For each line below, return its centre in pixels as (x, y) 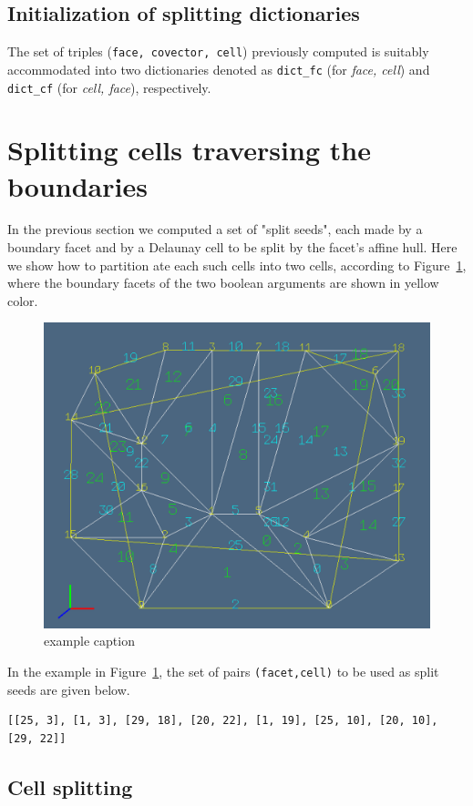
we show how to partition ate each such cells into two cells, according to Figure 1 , (237, 265)
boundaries (77, 185)
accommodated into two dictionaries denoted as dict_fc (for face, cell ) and (219, 69)
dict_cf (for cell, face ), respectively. (109, 87)
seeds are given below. (69, 689)
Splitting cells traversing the (189, 150)
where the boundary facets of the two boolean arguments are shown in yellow (223, 283)
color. (23, 300)
